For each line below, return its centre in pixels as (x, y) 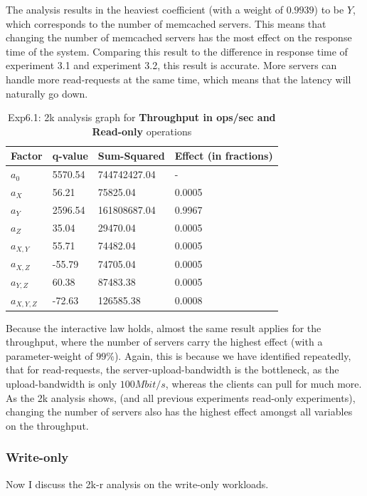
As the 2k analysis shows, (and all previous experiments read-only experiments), (181, 397)
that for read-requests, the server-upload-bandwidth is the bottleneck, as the (172, 370)
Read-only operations (142, 131)
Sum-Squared (131, 156)
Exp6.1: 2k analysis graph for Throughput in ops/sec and (142, 117)
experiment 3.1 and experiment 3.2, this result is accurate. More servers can (171, 65)
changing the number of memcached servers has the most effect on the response (179, 37)
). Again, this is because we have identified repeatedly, (233, 355)
